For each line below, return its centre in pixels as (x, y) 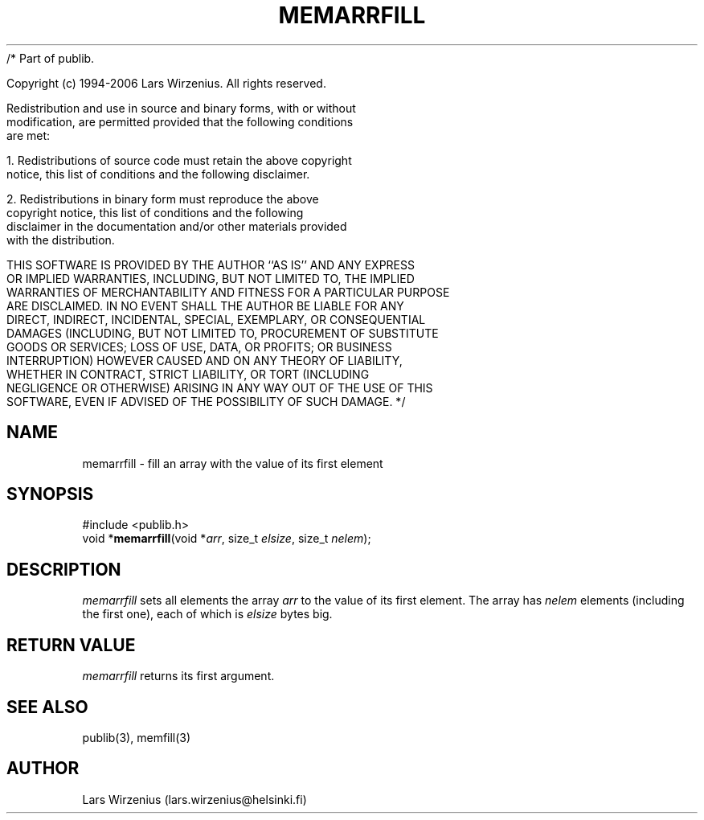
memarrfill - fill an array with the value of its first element (233, 463)
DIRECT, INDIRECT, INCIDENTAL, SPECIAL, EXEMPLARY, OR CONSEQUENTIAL (216, 319)
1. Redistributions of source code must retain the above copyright (179, 160)
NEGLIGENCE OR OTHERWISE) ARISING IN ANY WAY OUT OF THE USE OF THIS (220, 387)
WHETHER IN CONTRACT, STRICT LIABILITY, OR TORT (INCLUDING (188, 374)
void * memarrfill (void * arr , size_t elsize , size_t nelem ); (227, 539)
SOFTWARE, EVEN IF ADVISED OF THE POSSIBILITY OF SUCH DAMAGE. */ (206, 401)
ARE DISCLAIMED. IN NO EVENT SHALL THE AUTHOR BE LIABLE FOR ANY (205, 305)
